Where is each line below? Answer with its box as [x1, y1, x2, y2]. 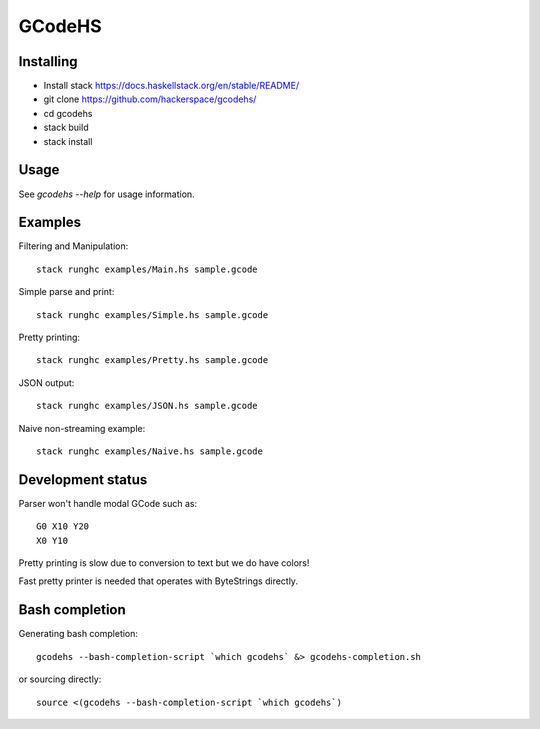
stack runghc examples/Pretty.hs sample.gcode [36, 355, 269, 366]
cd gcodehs [43, 107, 93, 119]
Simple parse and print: [18, 286, 115, 298]
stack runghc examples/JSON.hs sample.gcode [36, 400, 259, 412]
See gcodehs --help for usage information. [18, 188, 195, 200]
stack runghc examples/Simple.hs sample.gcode [36, 309, 269, 320]
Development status [18, 471, 148, 488]
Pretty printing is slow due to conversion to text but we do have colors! [18, 557, 310, 569]
